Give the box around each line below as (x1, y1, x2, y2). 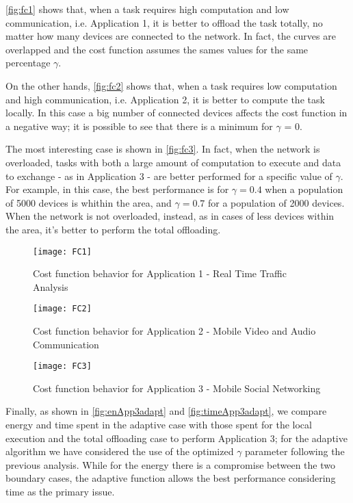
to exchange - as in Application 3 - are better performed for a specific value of (5, 168, 332, 183)
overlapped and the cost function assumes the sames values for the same (5, 42, 309, 56)
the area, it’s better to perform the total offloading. (5, 222, 221, 236)
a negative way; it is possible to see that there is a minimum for (5, 118, 273, 133)
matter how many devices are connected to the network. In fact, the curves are (5, 29, 336, 43)
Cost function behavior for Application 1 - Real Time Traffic (33, 266, 287, 281)
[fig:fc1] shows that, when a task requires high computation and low (5, 2, 289, 16)
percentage (5, 55, 51, 70)
